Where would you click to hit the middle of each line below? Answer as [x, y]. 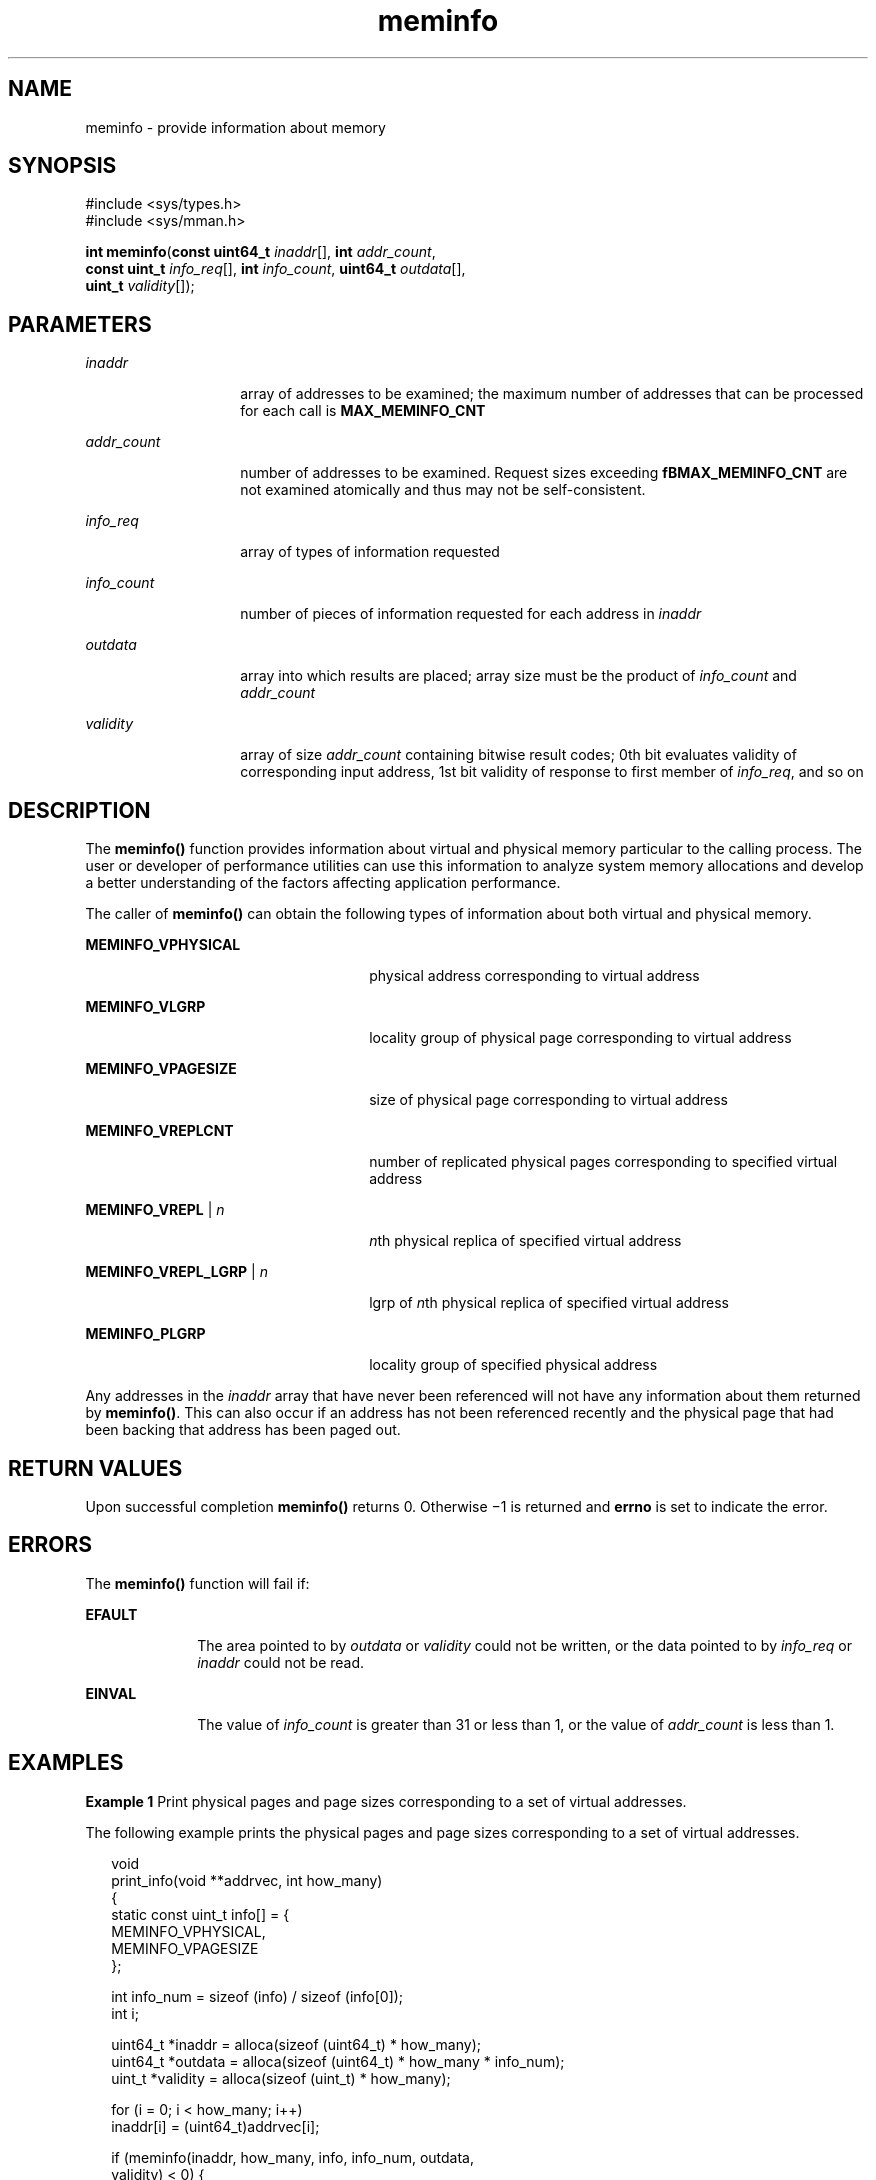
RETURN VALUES [95, 1468]
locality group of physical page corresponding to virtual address [580, 1038]
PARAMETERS [80, 324]
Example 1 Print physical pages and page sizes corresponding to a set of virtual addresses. [386, 1801]
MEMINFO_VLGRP [145, 1007]
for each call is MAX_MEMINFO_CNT [363, 411]
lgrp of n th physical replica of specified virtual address [549, 1303]
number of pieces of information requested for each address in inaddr [471, 614]
